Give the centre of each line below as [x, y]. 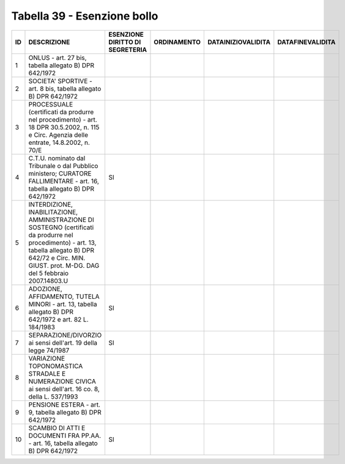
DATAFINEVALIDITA [306, 42]
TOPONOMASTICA [56, 366]
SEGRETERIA [128, 50]
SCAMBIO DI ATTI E [57, 428]
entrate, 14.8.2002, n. [59, 142]
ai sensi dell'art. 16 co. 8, [64, 389]
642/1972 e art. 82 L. [58, 319]
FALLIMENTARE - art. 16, [64, 181]
